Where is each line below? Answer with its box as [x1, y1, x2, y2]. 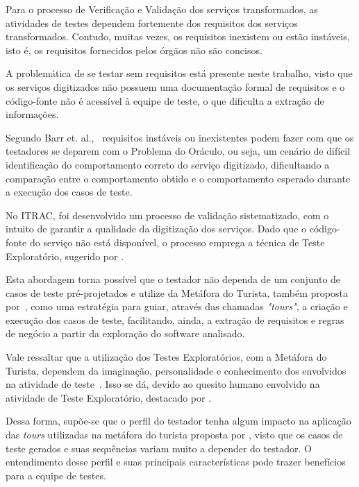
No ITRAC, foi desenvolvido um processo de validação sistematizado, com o [6, 207, 329, 222]
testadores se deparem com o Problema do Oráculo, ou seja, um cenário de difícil [6, 144, 351, 158]
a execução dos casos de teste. [6, 185, 133, 199]
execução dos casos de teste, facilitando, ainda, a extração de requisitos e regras [6, 312, 344, 327]
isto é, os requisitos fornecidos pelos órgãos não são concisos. [6, 42, 262, 57]
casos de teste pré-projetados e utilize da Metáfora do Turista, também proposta [6, 285, 348, 300]
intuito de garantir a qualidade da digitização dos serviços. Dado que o [6, 221, 307, 236]
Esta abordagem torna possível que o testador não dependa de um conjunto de [6, 272, 341, 287]
